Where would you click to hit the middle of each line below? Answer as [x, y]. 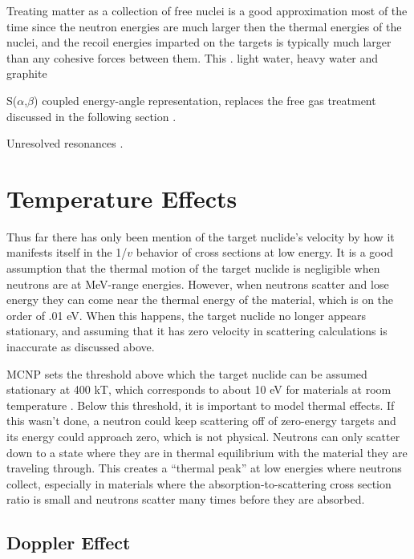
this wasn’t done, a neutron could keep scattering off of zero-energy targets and [201, 421]
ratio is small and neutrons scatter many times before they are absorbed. [186, 499]
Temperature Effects [122, 198]
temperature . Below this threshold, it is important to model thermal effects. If [201, 405]
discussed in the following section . [91, 116]
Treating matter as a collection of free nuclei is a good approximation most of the [207, 10]
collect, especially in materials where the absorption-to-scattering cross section [199, 483]
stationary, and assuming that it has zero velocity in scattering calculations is [197, 331]
